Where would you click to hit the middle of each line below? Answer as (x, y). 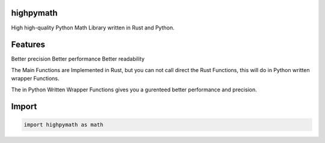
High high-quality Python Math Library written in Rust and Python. (93, 28)
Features (28, 45)
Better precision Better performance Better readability (78, 59)
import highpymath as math (63, 124)
